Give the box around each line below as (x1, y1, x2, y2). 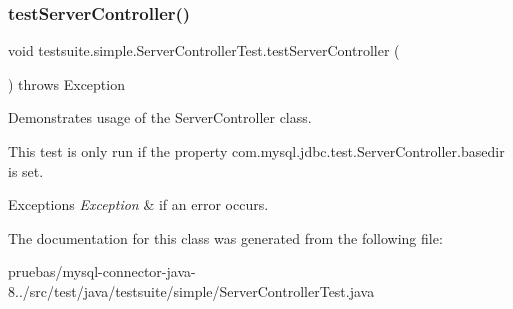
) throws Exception (8, 73, 125, 94)
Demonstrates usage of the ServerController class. (8, 107, 312, 128)
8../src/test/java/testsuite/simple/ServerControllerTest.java (8, 280, 375, 301)
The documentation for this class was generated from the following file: (8, 227, 443, 248)
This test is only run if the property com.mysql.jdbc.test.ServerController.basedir (8, 141, 505, 161)
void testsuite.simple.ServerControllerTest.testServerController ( (8, 40, 400, 61)
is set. (8, 160, 44, 181)
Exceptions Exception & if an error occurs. (8, 194, 269, 215)
